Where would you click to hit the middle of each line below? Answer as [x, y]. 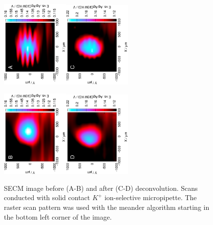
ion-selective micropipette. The [150, 197]
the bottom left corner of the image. [58, 216]
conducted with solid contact [47, 197]
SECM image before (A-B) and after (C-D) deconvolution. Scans [101, 188]
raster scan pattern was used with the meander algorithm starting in [107, 207]
